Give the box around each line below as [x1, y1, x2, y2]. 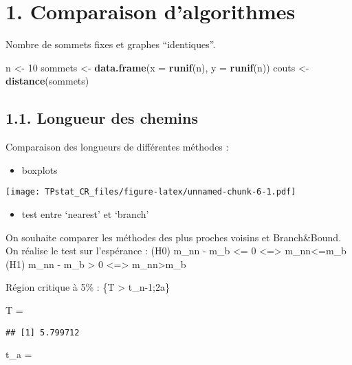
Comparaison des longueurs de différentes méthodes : [5, 140, 229, 154]
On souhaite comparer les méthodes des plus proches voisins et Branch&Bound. [5, 230, 342, 244]
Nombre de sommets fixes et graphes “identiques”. [5, 37, 216, 52]
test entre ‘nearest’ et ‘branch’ [21, 206, 149, 221]
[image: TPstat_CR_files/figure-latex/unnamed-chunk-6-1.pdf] [5, 187, 296, 197]
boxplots [21, 162, 58, 177]
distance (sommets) [5, 74, 89, 88]
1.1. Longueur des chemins [5, 107, 198, 129]
